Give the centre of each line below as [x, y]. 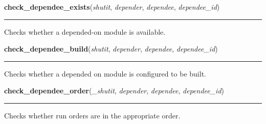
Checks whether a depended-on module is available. [85, 31]
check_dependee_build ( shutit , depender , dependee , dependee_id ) [111, 49]
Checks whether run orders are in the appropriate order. [92, 115]
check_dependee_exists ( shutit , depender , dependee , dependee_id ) [112, 7]
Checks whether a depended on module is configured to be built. [105, 73]
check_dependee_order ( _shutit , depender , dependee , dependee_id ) [114, 91]
